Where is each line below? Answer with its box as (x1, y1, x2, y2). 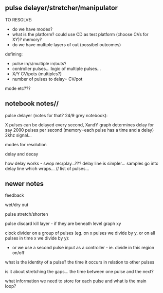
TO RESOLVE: (5, 17, 33, 22)
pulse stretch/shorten (5, 211, 49, 217)
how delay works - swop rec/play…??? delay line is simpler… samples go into (5, 160, 159, 166)
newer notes (5, 180, 44, 188)
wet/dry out (5, 202, 29, 208)
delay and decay (5, 151, 38, 157)
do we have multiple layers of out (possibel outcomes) (12, 41, 121, 48)
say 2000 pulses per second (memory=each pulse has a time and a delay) (5, 127, 154, 133)
